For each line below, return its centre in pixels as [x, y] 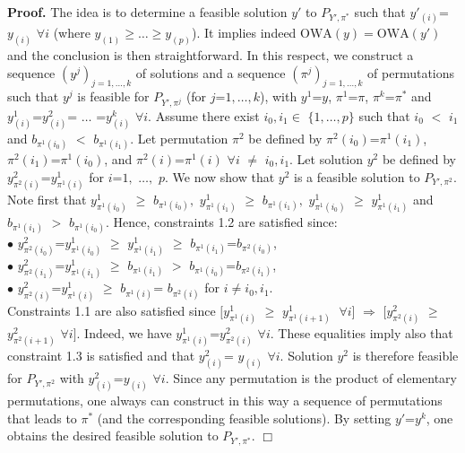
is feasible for [113, 96]
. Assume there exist [204, 115]
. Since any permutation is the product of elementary [311, 378]
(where [72, 33]
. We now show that [220, 176]
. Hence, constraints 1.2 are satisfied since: [222, 221]
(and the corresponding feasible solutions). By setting [244, 418]
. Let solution [327, 159]
